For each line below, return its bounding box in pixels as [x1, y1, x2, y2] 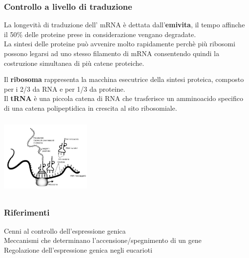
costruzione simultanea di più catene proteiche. [4, 58, 145, 68]
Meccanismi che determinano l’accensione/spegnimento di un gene [4, 235, 202, 245]
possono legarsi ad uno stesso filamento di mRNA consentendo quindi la [4, 48, 219, 58]
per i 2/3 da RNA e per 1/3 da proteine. [4, 83, 125, 94]
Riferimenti [4, 206, 50, 218]
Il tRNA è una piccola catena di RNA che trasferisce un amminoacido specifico [4, 93, 244, 103]
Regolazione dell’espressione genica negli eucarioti [4, 244, 152, 255]
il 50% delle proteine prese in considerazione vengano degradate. [4, 29, 196, 39]
